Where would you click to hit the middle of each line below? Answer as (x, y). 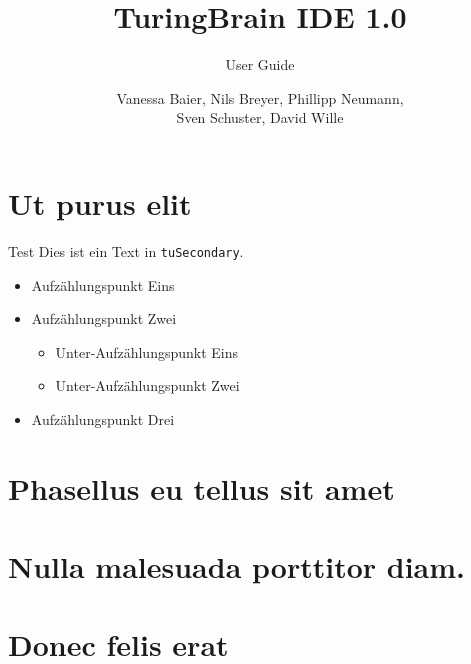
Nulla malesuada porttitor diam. (236, 566)
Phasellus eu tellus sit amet (201, 487)
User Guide (260, 64)
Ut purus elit (100, 202)
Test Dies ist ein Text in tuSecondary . (126, 250)
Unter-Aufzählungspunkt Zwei (147, 385)
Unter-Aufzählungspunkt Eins (147, 351)
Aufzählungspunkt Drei (103, 418)
